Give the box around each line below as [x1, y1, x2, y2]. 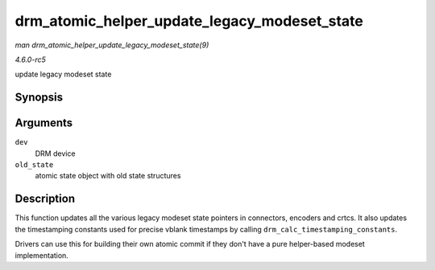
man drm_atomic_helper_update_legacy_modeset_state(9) [14, 40, 209, 50]
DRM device [35, 149, 76, 158]
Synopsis [14, 91, 64, 104]
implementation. [14, 250, 68, 260]
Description [14, 192, 76, 206]
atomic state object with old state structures [35, 171, 181, 181]
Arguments [14, 117, 73, 130]
